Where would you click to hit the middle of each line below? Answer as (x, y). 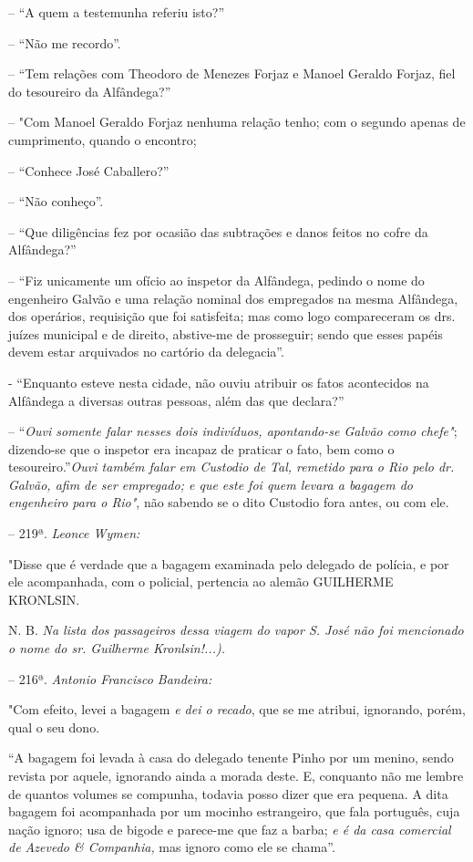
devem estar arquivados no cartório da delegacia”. (146, 352)
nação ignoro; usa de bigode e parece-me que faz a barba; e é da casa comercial (230, 829)
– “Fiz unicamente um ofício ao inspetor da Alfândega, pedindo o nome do (216, 280)
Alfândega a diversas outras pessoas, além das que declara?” (176, 400)
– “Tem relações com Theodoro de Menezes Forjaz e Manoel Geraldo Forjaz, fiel (232, 73)
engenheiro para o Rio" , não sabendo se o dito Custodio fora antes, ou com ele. (229, 502)
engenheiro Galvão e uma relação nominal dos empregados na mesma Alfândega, (233, 298)
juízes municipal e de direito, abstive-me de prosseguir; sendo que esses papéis (226, 333)
